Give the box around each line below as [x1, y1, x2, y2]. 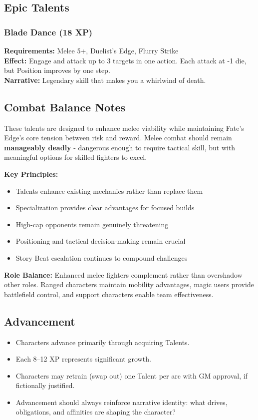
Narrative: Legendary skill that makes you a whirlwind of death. [4, 74, 206, 85]
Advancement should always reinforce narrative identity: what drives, [15, 397, 228, 407]
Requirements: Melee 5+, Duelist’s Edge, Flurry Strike [4, 45, 179, 55]
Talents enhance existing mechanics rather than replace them [15, 185, 203, 196]
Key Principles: [4, 168, 58, 179]
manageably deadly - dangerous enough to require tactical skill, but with [4, 142, 236, 152]
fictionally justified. [15, 380, 75, 391]
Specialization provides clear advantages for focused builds [15, 202, 195, 213]
